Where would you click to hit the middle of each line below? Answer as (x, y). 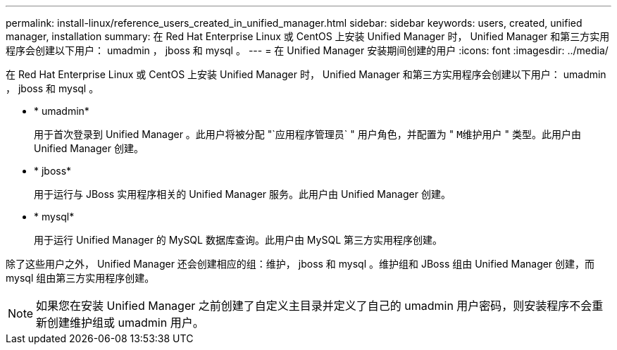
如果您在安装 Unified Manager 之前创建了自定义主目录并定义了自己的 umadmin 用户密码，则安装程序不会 (314, 306)
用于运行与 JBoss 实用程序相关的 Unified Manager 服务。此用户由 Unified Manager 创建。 (242, 194)
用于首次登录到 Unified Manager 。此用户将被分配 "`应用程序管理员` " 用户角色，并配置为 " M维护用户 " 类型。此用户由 (307, 134)
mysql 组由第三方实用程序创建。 (80, 278)
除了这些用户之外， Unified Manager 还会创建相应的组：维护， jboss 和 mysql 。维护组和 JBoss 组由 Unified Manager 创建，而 (300, 264)
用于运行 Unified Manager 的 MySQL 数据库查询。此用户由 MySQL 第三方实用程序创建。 (238, 240)
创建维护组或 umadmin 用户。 (126, 323)
